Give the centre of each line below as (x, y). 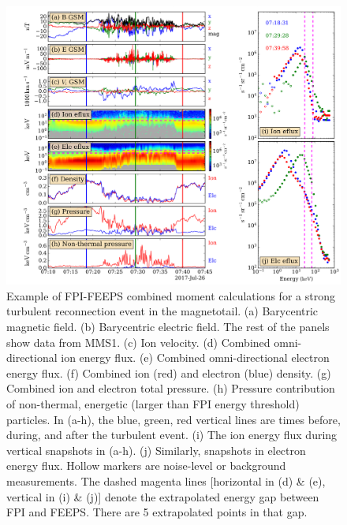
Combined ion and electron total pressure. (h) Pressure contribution (171, 388)
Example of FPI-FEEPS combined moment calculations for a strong (171, 295)
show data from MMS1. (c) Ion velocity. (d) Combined (138, 342)
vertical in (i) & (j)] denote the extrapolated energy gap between (163, 496)
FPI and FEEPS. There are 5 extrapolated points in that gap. (157, 512)
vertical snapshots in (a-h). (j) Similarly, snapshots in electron (156, 450)
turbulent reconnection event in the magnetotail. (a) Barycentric (162, 311)
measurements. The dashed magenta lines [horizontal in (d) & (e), (166, 480)
